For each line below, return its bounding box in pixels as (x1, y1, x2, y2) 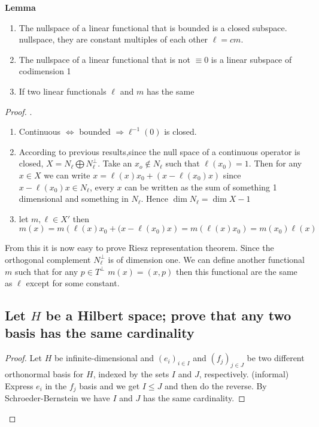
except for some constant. (26, 277, 120, 289)
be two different (247, 352, 305, 364)
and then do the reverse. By (165, 379, 267, 392)
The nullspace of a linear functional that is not (19, 53, 190, 65)
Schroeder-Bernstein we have (5, 392, 110, 404)
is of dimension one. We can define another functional (108, 253, 305, 265)
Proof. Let (5, 352, 42, 364)
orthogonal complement (5, 253, 91, 265)
